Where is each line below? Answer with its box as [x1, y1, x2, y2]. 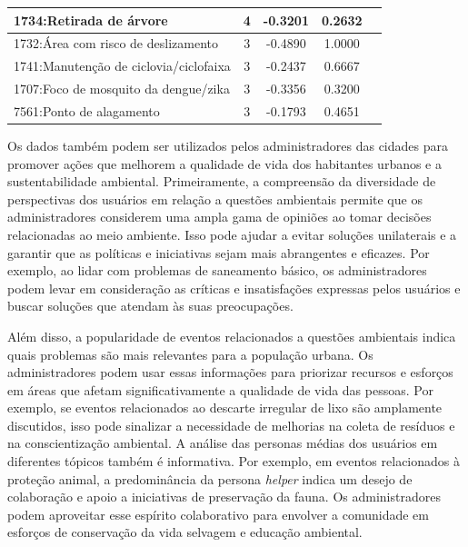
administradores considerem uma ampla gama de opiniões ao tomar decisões [7, 207, 432, 226]
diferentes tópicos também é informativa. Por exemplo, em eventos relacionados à [7, 452, 460, 471]
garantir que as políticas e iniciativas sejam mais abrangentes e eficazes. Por [7, 243, 430, 262]
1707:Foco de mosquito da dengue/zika [14, 79, 230, 98]
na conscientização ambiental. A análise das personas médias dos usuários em [7, 433, 438, 453]
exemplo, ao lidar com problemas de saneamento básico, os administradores [7, 261, 427, 280]
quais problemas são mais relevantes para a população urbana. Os [7, 344, 373, 363]
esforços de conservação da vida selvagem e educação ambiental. [7, 522, 363, 542]
